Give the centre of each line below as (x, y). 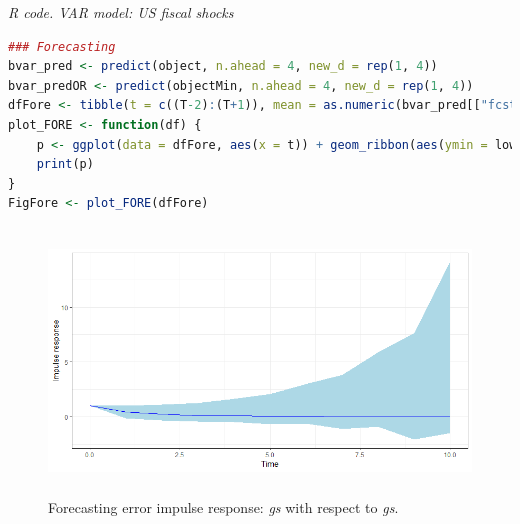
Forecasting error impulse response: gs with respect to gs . (223, 507)
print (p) (65, 164)
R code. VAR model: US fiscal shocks (121, 12)
